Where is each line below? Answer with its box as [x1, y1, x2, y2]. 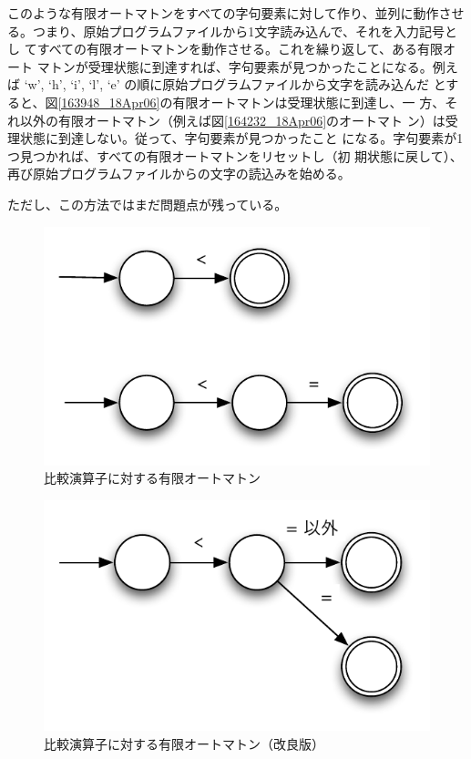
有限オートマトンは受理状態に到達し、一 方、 [172, 92, 445, 111]
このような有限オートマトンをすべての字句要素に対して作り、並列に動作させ [7, 4, 465, 22]
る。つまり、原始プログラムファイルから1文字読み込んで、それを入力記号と [7, 21, 457, 40]
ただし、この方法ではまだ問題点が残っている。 [7, 194, 288, 213]
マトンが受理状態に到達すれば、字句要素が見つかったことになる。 [36, 56, 433, 76]
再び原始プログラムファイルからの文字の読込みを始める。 [7, 164, 351, 183]
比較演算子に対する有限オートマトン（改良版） [44, 734, 324, 754]
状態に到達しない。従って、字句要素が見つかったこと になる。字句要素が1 [19, 128, 464, 148]
